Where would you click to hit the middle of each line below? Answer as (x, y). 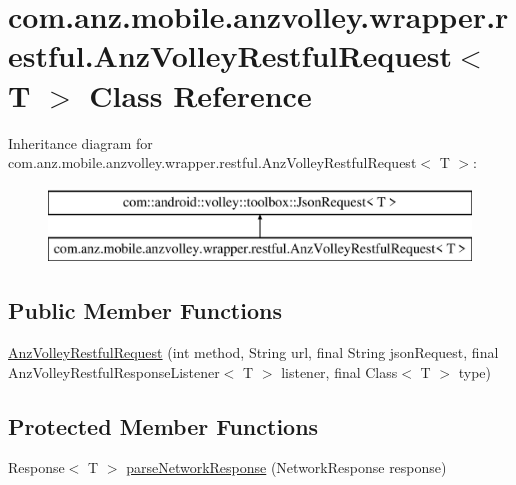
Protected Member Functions (163, 425)
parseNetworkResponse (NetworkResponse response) (286, 467)
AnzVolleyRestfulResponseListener (114, 371)
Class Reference (200, 94)
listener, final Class (339, 371)
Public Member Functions (145, 310)
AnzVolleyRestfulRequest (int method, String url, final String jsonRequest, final (253, 352)
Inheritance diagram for (80, 142)
